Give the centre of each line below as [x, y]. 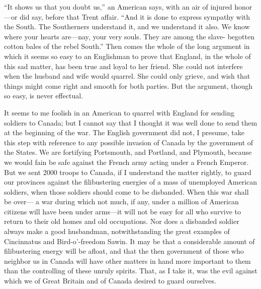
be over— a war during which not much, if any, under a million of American [121, 201]
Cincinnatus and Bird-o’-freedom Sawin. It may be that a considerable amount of [129, 241]
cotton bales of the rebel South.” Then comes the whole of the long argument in [127, 46]
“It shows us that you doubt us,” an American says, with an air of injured [118, 7]
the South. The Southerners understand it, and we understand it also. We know [127, 26]
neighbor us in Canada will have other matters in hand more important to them [127, 261]
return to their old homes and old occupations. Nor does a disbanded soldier [122, 221]
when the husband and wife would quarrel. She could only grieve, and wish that [127, 76]
